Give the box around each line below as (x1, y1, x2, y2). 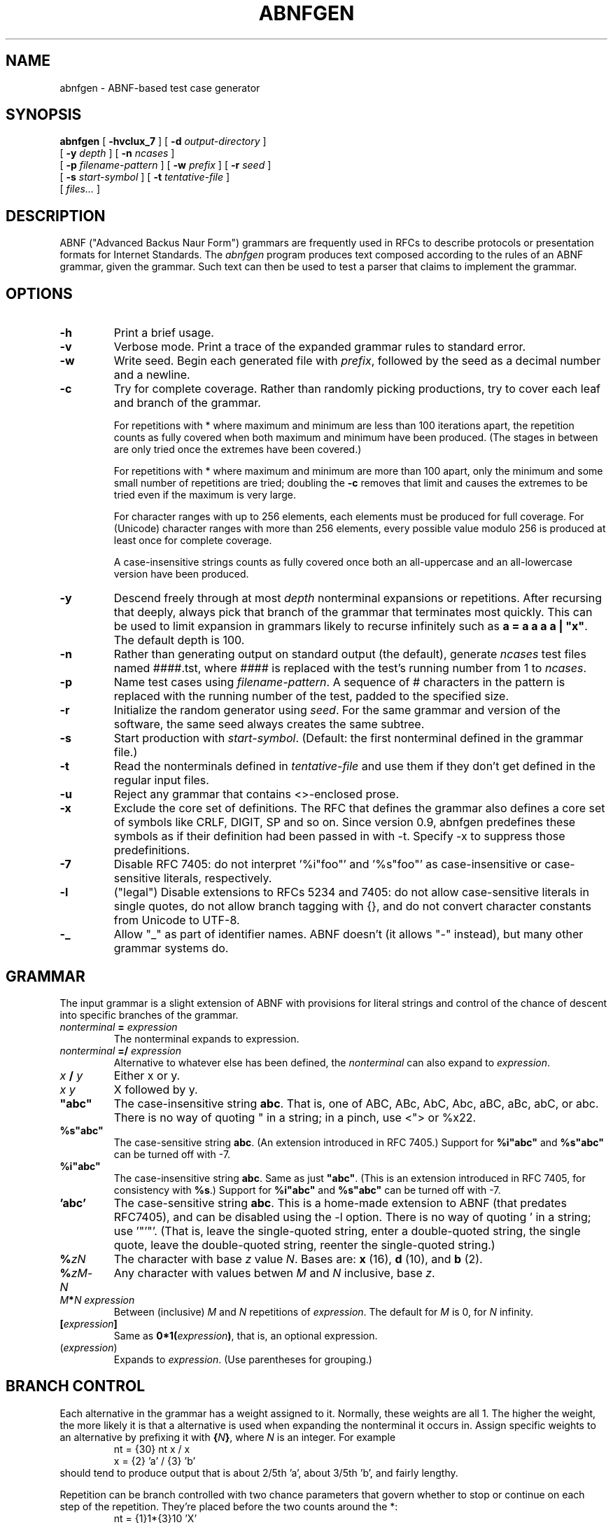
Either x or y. (113, 1068, 181, 1082)
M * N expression (59, 1293, 135, 1306)
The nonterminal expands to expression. (113, 1032, 300, 1045)
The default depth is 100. (113, 633, 245, 648)
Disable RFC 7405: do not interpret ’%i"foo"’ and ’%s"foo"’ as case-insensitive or (113, 857, 542, 872)
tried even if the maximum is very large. (113, 489, 296, 501)
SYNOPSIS (6, 106, 82, 124)
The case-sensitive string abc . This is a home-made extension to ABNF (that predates (113, 1195, 567, 1210)
